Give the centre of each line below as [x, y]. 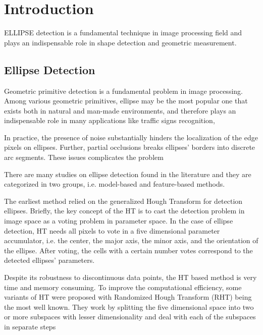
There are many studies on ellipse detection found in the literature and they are [128, 174]
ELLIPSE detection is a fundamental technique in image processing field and [123, 33]
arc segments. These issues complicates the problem [84, 157]
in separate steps [30, 326]
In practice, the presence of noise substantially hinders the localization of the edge [131, 137]
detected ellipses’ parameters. [49, 260]
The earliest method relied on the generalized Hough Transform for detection [123, 201]
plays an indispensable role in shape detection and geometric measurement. [120, 42]
